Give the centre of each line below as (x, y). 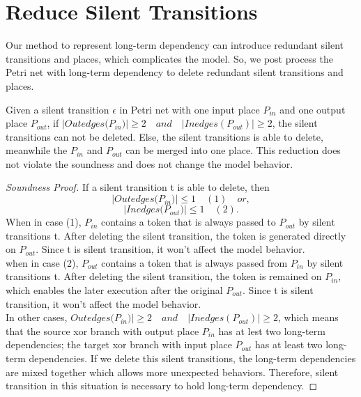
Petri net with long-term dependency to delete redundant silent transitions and (175, 72)
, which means (308, 317)
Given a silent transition (57, 109)
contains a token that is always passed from (194, 262)
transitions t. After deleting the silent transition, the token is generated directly (176, 235)
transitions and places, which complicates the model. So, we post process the (169, 58)
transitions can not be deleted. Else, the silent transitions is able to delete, (164, 136)
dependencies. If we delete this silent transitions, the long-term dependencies (192, 358)
